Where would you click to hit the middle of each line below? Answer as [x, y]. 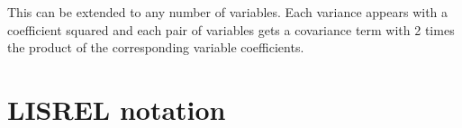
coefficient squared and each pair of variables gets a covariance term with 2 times [231, 29]
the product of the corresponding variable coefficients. [156, 47]
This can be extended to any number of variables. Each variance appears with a [228, 12]
